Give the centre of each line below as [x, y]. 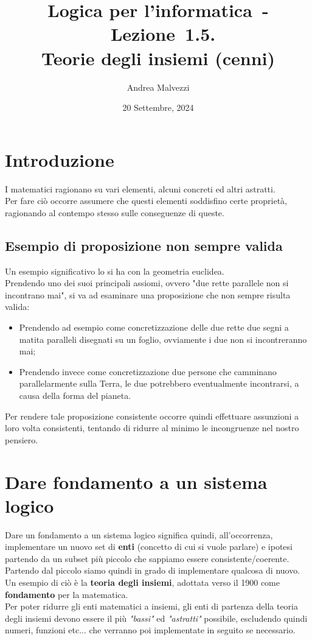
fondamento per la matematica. [67, 594]
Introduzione [60, 159]
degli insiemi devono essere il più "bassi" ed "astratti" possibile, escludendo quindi [156, 618]
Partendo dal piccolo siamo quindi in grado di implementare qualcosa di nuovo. [153, 570]
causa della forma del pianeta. [75, 395]
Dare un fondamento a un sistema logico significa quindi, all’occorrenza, [139, 534]
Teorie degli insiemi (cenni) [158, 58]
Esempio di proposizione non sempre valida [144, 245]
